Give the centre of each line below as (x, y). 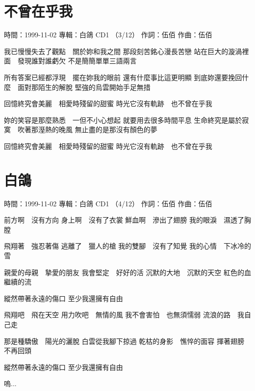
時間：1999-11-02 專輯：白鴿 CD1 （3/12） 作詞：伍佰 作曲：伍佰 (108, 35)
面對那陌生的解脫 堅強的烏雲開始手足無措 (84, 87)
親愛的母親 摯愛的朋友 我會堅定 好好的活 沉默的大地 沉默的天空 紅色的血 (127, 272)
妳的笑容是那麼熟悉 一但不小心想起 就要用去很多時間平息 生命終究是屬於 (123, 120)
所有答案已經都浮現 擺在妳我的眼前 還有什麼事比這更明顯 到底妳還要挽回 (123, 77)
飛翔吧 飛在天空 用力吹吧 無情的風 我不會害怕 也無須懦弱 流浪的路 (117, 315)
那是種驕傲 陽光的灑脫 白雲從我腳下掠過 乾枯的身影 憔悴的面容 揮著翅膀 (124, 341)
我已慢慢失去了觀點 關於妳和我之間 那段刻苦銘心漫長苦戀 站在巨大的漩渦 (123, 51)
